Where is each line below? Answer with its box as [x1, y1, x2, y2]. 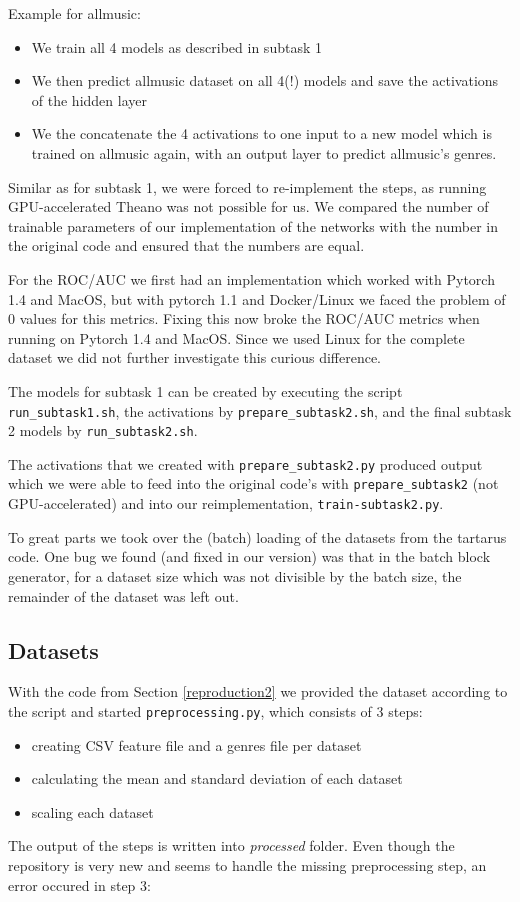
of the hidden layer [31, 89, 147, 110]
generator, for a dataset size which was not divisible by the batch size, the [8, 565, 462, 586]
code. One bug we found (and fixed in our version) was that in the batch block [8, 546, 491, 567]
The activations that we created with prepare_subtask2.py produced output [8, 453, 483, 474]
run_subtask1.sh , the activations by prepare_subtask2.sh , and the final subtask [8, 400, 512, 421]
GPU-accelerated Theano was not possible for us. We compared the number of [8, 196, 489, 217]
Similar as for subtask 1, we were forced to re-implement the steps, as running [8, 176, 487, 197]
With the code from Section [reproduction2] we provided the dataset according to [8, 681, 508, 702]
